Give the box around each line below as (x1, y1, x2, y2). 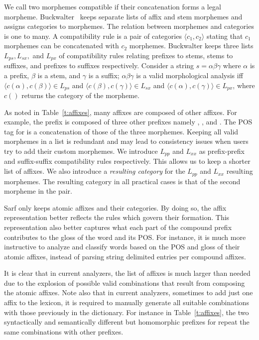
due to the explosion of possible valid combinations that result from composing (4, 277, 245, 288)
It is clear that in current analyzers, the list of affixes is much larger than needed (4, 268, 251, 278)
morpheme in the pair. (4, 186, 72, 196)
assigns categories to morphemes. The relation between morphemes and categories (4, 21, 254, 31)
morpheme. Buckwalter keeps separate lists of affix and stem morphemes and (4, 11, 243, 21)
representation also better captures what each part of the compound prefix (4, 222, 232, 232)
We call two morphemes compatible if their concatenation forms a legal (4, 1, 221, 11)
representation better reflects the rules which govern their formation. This (4, 212, 230, 223)
